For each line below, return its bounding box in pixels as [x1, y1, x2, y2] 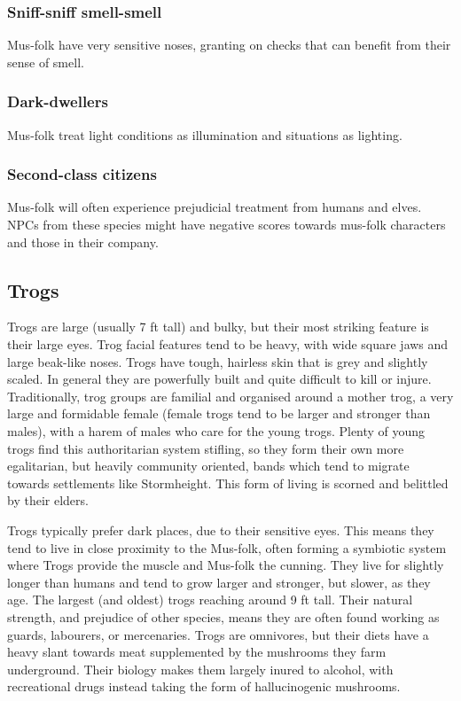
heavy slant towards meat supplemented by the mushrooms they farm [7, 643, 387, 661]
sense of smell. [7, 52, 84, 71]
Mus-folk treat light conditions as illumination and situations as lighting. [7, 125, 402, 144]
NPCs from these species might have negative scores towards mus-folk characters [7, 215, 446, 234]
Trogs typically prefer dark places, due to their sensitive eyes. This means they [7, 520, 434, 539]
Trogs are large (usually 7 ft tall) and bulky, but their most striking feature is [7, 317, 429, 336]
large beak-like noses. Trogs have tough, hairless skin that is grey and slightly [7, 352, 428, 370]
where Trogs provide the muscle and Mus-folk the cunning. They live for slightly [7, 556, 444, 574]
